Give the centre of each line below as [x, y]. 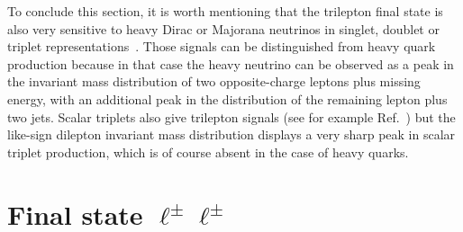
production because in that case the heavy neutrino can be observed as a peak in [231, 63]
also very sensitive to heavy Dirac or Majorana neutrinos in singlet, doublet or [223, 28]
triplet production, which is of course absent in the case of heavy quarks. [208, 152]
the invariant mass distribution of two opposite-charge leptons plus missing [214, 81]
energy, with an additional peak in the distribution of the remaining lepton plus [227, 98]
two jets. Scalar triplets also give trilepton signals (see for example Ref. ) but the [231, 116]
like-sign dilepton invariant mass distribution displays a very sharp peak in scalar [231, 134]
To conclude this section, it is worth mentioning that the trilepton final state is [225, 11]
